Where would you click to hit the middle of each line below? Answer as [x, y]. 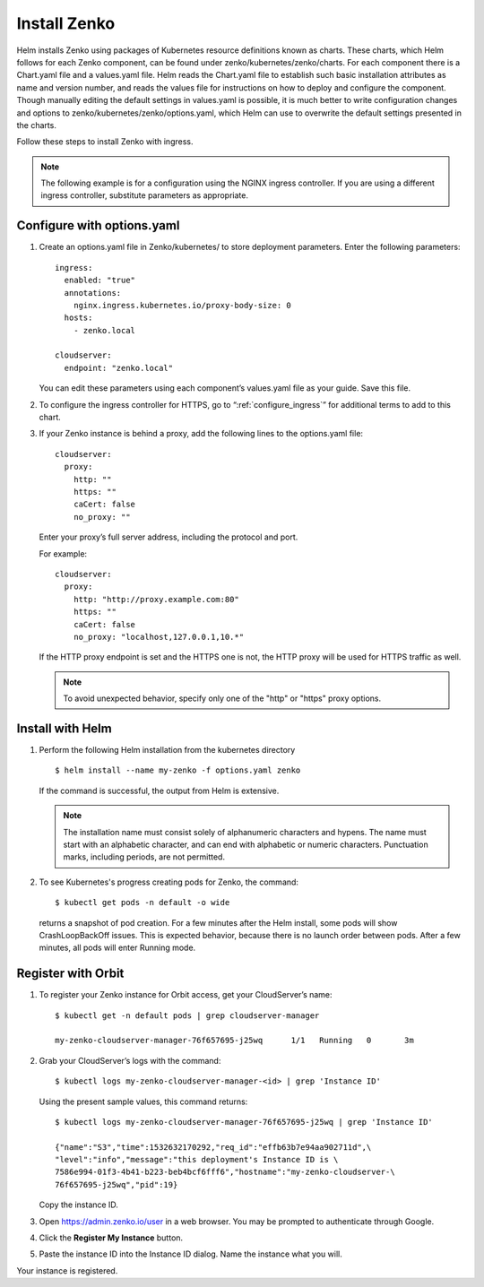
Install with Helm [64, 728]
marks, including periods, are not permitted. [144, 857]
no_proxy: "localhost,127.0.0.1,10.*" [159, 637]
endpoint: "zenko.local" [119, 368]
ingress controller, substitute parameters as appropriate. [144, 195]
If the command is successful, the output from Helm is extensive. [159, 790]
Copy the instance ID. [78, 1205]
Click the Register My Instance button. [111, 1238]
